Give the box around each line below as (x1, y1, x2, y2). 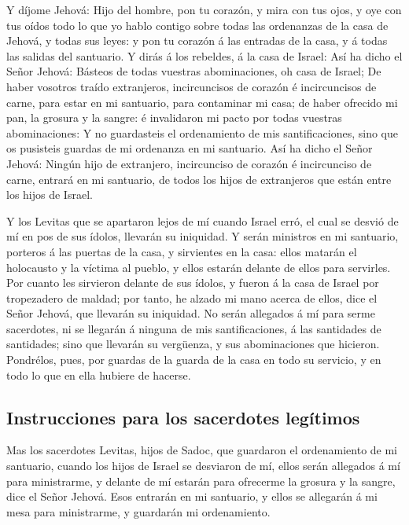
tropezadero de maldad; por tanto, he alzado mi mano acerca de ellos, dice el (6, 289, 378, 306)
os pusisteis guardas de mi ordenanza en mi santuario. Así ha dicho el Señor (6, 140, 373, 156)
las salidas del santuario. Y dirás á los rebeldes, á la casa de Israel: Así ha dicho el (6, 47, 403, 64)
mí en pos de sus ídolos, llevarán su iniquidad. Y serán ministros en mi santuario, (6, 228, 399, 244)
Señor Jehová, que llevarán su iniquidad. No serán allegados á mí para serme (6, 305, 375, 321)
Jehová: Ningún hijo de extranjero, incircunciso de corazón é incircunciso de (6, 155, 372, 171)
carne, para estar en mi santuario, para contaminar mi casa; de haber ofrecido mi (6, 94, 398, 110)
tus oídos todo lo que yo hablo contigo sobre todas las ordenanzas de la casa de (6, 17, 389, 33)
